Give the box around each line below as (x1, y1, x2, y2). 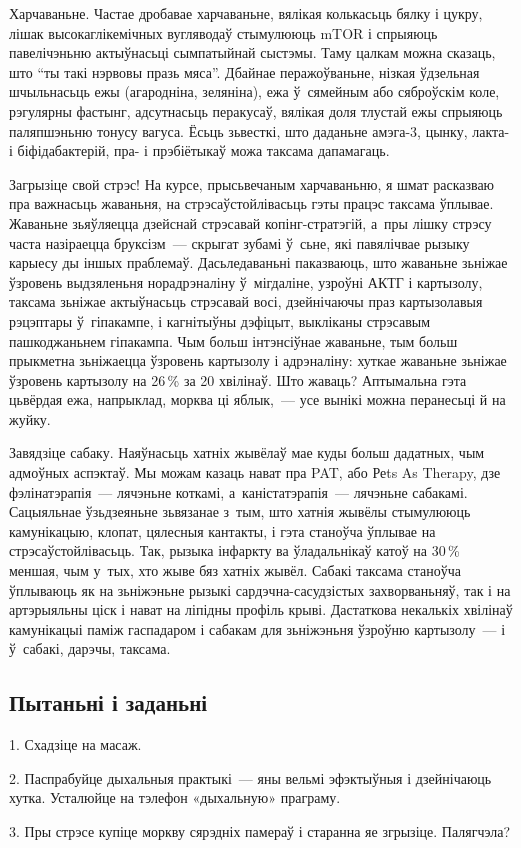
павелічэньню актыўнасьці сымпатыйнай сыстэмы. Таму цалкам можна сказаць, (9, 42, 496, 63)
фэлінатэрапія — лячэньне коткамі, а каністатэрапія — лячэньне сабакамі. (9, 481, 468, 502)
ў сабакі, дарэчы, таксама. (9, 638, 171, 659)
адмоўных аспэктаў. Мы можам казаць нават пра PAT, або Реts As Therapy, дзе (9, 462, 501, 483)
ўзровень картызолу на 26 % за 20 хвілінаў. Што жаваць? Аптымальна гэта (9, 369, 467, 390)
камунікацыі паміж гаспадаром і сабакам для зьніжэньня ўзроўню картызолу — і (9, 618, 506, 639)
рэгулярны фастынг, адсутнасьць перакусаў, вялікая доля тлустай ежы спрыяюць (9, 100, 503, 121)
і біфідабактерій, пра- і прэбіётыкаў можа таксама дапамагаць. (9, 140, 390, 161)
